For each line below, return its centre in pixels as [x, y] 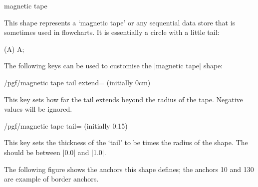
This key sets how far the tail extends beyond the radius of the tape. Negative [124, 99]
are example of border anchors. [51, 179]
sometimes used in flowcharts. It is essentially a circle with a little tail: [112, 32]
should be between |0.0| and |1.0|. [55, 152]
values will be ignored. [38, 109]
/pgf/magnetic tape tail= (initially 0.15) [66, 125]
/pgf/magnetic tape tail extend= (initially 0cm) [77, 82]
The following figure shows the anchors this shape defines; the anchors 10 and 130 [129, 169]
